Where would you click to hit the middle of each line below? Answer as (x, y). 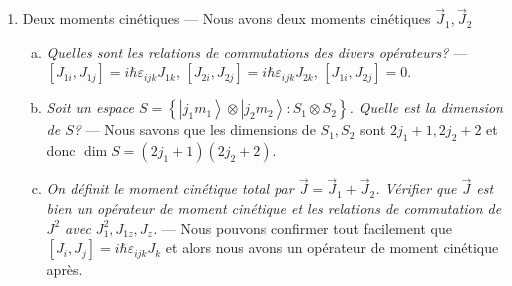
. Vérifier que (416, 188)
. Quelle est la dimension (426, 107)
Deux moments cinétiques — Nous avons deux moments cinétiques (226, 18)
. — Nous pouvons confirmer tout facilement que (302, 227)
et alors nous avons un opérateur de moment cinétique (332, 247)
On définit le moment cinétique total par (170, 188)
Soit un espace (90, 107)
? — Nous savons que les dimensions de (194, 129)
